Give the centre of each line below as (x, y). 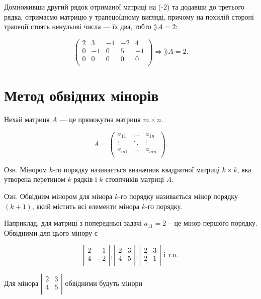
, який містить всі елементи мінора (86, 206)
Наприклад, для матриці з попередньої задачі (73, 223)
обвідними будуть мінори (104, 283)
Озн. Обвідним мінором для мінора (58, 196)
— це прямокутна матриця (100, 119)
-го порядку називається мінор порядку (178, 196)
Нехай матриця (27, 119)
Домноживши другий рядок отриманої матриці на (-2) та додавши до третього (124, 7)
